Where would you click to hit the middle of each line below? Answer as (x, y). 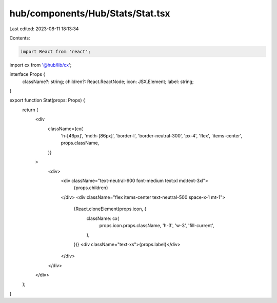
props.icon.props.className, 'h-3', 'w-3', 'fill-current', (157, 225)
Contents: (20, 38)
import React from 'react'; (55, 52)
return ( (30, 110)
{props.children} (91, 188)
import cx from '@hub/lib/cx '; (41, 65)
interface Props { (27, 74)
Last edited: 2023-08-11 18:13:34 (44, 29)
